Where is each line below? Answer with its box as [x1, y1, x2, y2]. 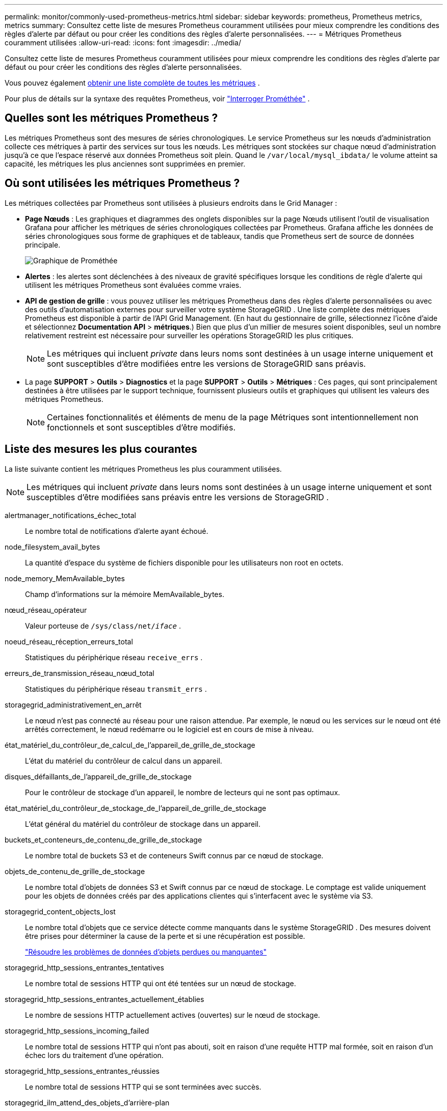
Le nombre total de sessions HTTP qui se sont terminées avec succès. [25, 1082, 261, 1091]
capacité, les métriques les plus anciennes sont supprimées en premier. [5, 159, 246, 168]
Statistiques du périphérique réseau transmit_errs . [25, 684, 207, 693]
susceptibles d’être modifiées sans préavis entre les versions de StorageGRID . [27, 492, 329, 502]
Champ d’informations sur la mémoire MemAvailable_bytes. [25, 589, 224, 599]
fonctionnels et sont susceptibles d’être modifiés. [47, 422, 235, 432]
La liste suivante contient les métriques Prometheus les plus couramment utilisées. [5, 464, 282, 473]
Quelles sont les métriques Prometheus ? [5, 112, 218, 125]
